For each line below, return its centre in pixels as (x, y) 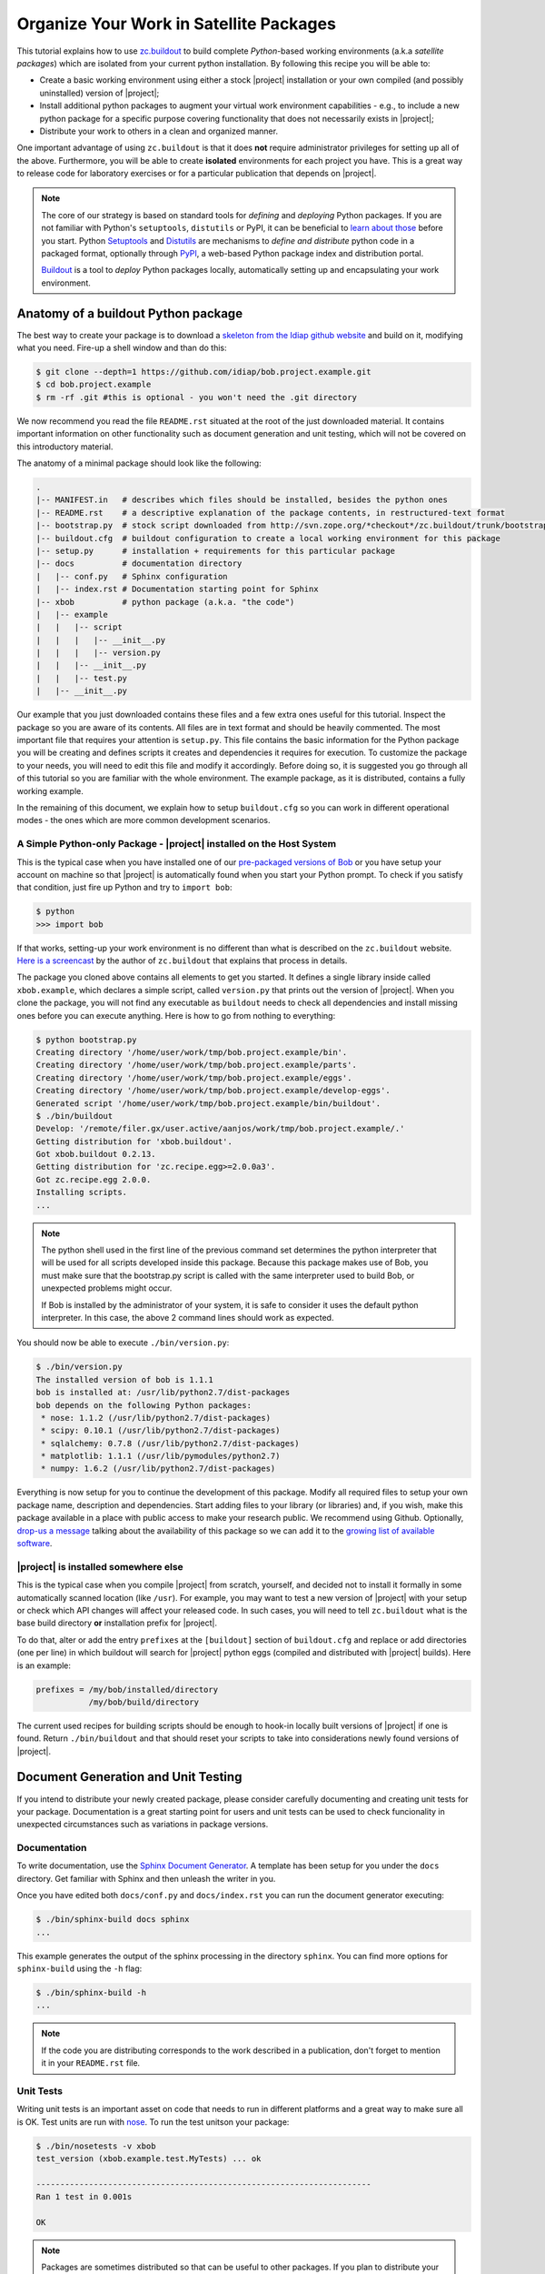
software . (35, 1544)
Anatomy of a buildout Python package (130, 313)
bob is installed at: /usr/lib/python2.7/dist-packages (163, 1393)
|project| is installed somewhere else (100, 1566)
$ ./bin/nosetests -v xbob (96, 2146)
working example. (50, 790)
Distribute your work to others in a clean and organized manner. (159, 131)
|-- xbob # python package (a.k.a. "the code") (165, 602)
